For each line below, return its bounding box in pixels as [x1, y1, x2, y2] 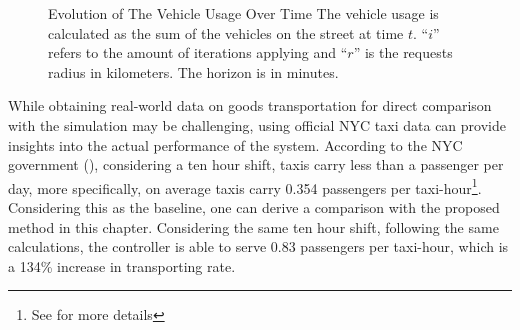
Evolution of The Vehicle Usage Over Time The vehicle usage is [48, 3, 439, 23]
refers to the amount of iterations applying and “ [48, 42, 348, 63]
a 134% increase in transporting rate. [8, 255, 236, 276]
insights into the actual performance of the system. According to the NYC [8, 134, 463, 155]
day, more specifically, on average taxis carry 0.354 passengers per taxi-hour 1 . [8, 174, 482, 198]
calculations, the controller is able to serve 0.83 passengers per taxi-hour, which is [8, 236, 509, 257]
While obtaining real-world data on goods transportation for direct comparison [8, 95, 492, 116]
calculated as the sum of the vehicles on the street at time [48, 22, 404, 43]
